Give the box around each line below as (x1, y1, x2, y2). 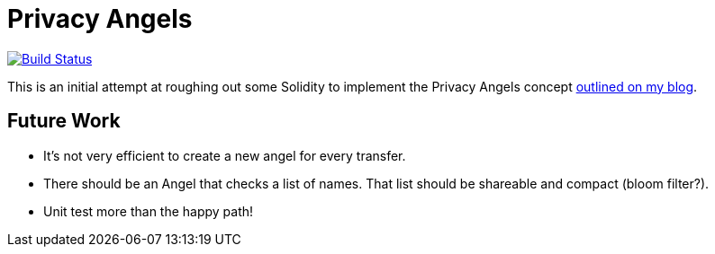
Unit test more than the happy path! (43, 203, 254, 219)
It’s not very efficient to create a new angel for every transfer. (43, 147, 406, 163)
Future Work (7, 109, 121, 133)
